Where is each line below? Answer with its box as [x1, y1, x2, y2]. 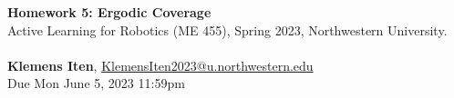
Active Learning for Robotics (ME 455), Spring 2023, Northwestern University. [7, 20, 448, 39]
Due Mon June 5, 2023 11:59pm [7, 73, 185, 93]
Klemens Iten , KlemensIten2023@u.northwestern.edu [7, 55, 314, 74]
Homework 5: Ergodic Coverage [7, 3, 212, 21]
